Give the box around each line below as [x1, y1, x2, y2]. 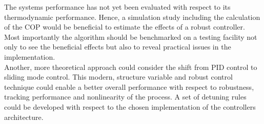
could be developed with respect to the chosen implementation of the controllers [4, 101, 256, 112]
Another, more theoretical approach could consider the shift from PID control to [4, 61, 257, 72]
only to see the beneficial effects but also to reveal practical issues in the [4, 41, 231, 52]
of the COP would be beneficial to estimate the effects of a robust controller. [4, 21, 245, 32]
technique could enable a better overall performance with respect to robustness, [4, 81, 254, 92]
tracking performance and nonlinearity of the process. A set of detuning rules [4, 91, 247, 102]
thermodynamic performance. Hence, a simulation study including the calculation [4, 11, 260, 22]
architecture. [4, 111, 44, 122]
